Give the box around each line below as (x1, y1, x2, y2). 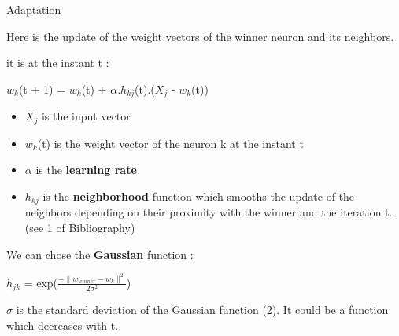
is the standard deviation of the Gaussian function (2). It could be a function (16, 301, 389, 318)
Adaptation (6, 2, 61, 17)
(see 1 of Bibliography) (24, 219, 135, 235)
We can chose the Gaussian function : (6, 246, 194, 262)
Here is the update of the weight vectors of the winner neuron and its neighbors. (6, 28, 394, 44)
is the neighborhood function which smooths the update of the (42, 187, 355, 204)
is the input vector (41, 108, 131, 124)
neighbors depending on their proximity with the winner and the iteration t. (24, 204, 393, 220)
